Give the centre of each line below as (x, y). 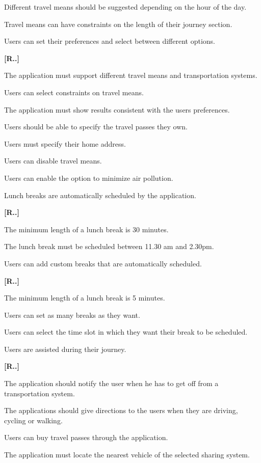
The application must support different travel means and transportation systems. (131, 75)
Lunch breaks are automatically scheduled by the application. (100, 195)
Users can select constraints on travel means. (74, 92)
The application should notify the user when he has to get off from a (111, 383)
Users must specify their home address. (65, 143)
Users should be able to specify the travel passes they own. (96, 127)
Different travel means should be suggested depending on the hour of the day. (125, 7)
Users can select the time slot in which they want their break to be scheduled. (126, 332)
